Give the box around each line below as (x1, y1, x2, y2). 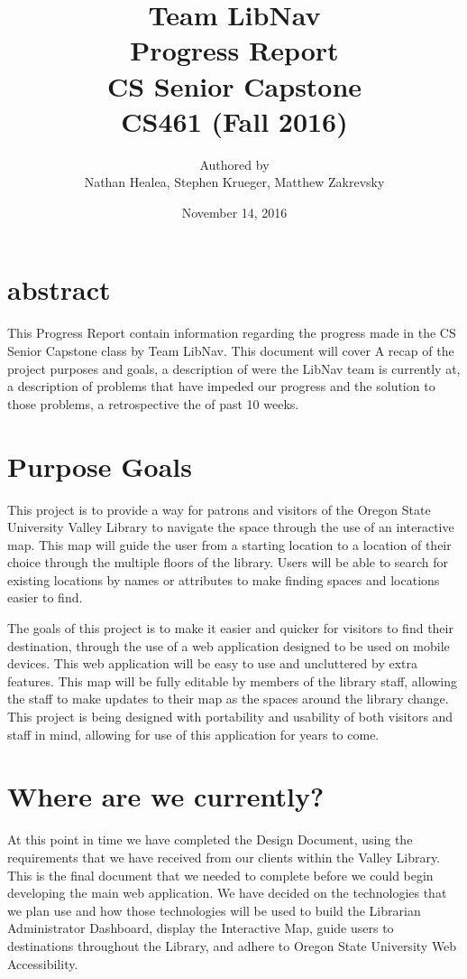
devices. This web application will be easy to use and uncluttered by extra (7, 654, 417, 673)
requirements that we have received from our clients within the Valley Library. (7, 847, 441, 866)
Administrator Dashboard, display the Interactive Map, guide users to (7, 918, 394, 937)
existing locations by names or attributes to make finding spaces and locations (7, 570, 440, 589)
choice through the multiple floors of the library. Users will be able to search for (7, 553, 449, 572)
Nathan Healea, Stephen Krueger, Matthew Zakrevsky (84, 172, 385, 191)
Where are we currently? (7, 778, 325, 815)
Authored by (199, 154, 270, 173)
